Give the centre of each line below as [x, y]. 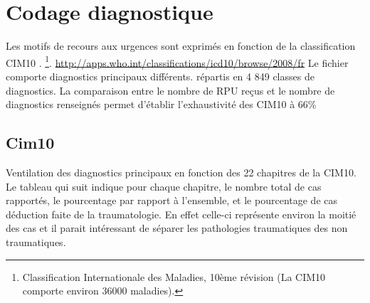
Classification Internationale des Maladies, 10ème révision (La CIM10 [174, 276]
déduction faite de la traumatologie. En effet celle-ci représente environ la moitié [181, 214]
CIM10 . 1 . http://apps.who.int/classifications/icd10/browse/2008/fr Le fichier [177, 61]
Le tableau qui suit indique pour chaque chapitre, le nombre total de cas [164, 186]
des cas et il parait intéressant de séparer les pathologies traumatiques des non [177, 228]
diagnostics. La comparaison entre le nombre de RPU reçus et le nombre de [170, 90]
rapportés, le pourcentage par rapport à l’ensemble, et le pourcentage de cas [171, 200]
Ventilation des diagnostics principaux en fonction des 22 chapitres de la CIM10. [181, 172]
